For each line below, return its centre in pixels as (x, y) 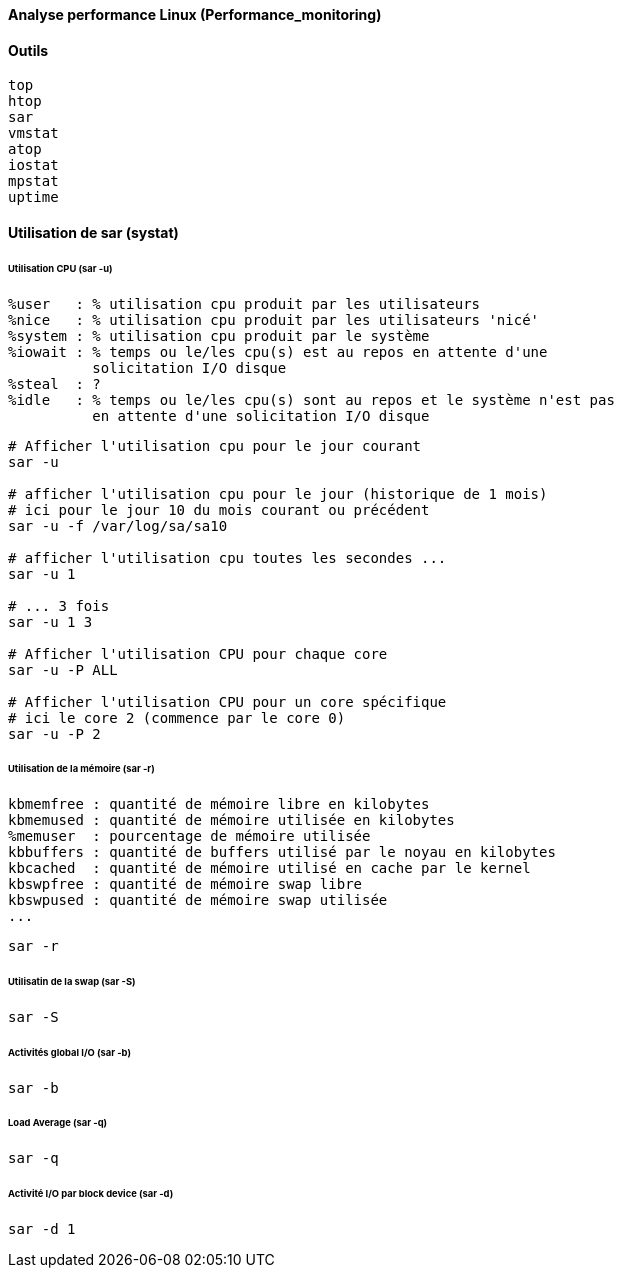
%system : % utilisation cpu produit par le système (219, 335)
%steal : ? (54, 383)
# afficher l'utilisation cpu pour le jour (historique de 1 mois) (278, 493)
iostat (33, 165)
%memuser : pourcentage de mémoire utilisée (189, 836)
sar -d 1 (42, 1228)
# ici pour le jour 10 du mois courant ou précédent (219, 509)
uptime (33, 197)
